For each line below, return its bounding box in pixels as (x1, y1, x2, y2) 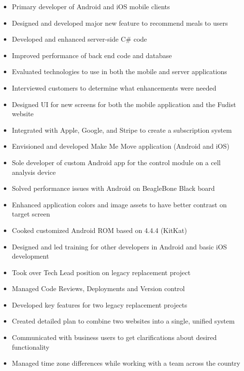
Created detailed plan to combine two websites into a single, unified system (12, 316, 235, 326)
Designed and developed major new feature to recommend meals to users (12, 17, 228, 28)
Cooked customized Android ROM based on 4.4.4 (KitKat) (12, 225, 187, 235)
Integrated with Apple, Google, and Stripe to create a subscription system (12, 124, 232, 135)
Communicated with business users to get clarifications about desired (12, 332, 217, 342)
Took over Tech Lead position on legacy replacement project (12, 267, 191, 277)
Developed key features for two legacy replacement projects (12, 299, 187, 309)
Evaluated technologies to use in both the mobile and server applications (12, 66, 227, 77)
